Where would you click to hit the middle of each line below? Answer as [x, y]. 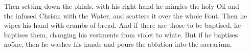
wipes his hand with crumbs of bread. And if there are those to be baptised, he [123, 25]
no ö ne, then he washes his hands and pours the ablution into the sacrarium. [118, 44]
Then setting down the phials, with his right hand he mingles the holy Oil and [122, 6]
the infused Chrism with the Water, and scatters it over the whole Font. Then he [125, 15]
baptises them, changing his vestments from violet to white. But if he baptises [121, 34]
